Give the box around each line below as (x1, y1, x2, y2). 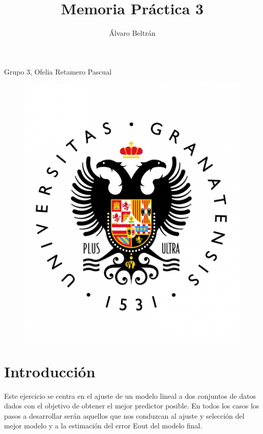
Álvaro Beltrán (109, 28, 156, 38)
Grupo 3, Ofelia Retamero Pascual (4, 66, 112, 77)
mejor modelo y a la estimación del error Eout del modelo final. (4, 420, 202, 431)
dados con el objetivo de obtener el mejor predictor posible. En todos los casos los (4, 400, 259, 411)
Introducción (4, 360, 96, 381)
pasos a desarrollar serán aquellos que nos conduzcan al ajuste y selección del (4, 410, 245, 421)
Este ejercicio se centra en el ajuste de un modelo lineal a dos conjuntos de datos (4, 390, 256, 401)
